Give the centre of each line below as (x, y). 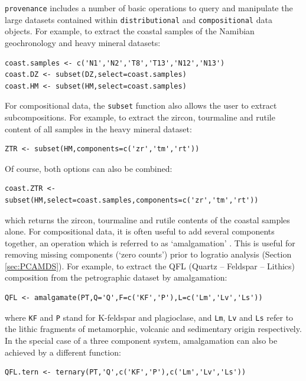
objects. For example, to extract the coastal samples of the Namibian (130, 31)
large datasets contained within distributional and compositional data (139, 19)
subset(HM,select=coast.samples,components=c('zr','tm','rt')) (132, 200)
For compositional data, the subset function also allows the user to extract (141, 105)
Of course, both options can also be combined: (89, 168)
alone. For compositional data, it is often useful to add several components (140, 231)
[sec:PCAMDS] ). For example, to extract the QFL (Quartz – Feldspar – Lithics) (150, 266)
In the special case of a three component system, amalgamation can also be (141, 340)
